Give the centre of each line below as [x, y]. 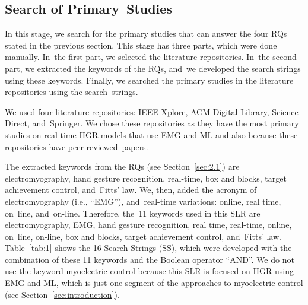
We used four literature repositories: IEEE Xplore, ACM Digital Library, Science [152, 111]
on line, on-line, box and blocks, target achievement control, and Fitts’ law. [143, 236]
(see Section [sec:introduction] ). [62, 294]
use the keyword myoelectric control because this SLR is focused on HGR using [149, 271]
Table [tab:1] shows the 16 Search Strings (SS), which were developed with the [148, 248]
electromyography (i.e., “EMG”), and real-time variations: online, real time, [143, 201]
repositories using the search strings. [72, 92]
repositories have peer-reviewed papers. [77, 146]
